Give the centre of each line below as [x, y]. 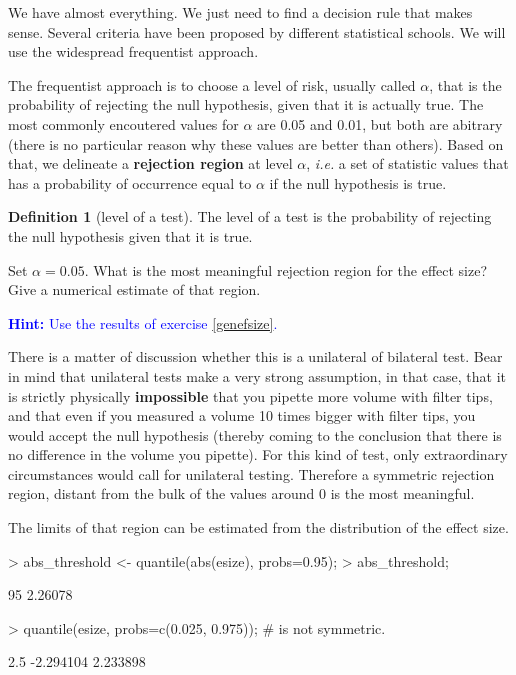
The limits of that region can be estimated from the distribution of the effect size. [258, 527]
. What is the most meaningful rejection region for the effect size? [286, 269]
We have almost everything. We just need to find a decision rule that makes [240, 12]
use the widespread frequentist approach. [133, 51]
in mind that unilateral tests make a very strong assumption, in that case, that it [257, 375]
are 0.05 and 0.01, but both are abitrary [380, 123]
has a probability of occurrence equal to [130, 182]
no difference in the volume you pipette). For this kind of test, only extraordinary [258, 454]
